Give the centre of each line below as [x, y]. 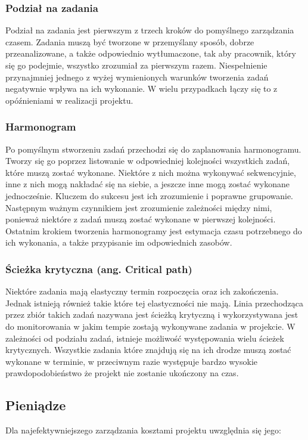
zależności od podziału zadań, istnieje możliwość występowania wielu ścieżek [145, 338]
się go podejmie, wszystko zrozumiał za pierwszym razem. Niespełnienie [136, 65]
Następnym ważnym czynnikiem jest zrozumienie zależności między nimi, [139, 207]
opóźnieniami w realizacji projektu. [69, 100]
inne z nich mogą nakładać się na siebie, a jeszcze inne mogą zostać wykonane [148, 184]
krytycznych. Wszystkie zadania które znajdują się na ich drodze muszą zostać [148, 350]
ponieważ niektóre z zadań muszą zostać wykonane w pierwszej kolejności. [141, 219]
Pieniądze [36, 405]
